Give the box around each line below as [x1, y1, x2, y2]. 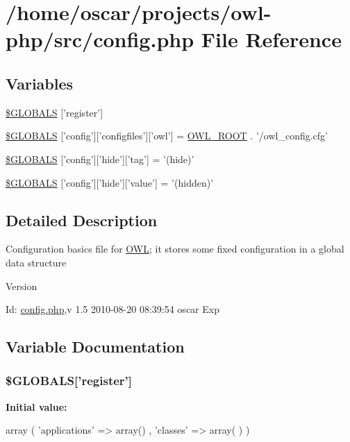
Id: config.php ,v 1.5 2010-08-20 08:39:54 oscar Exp [6, 302, 219, 316]
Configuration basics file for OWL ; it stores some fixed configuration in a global [6, 241, 344, 256]
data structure [6, 255, 67, 269]
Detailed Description [6, 209, 158, 230]
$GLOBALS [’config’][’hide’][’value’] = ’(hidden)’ [6, 175, 214, 189]
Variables [6, 72, 74, 94]
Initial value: [6, 399, 67, 414]
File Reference [201, 25, 342, 53]
